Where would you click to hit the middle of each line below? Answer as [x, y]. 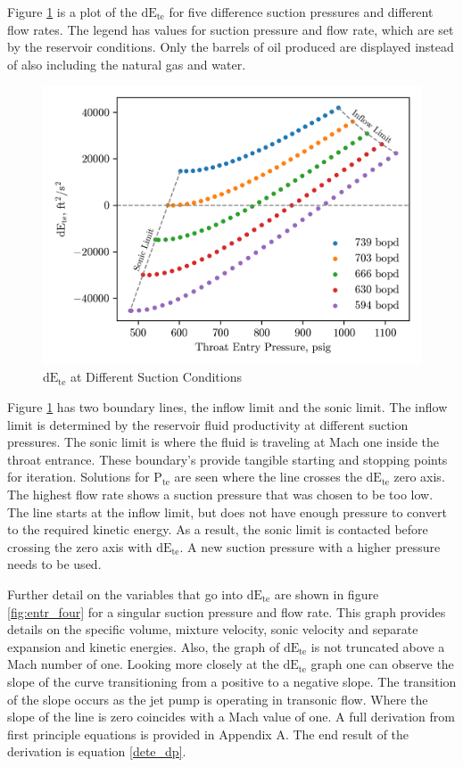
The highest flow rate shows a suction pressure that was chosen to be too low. [220, 495]
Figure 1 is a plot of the [72, 12]
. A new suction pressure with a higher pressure [310, 546]
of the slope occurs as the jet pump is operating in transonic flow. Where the [218, 699]
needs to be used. [54, 564]
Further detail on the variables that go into [125, 594]
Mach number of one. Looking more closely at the [143, 664]
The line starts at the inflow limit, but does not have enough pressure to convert [227, 511]
